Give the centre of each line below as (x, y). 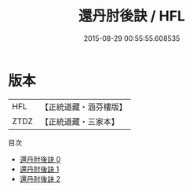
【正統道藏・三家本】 (80, 121)
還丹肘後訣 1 (39, 169)
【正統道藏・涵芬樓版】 (84, 107)
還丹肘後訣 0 (40, 159)
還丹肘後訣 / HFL (132, 16)
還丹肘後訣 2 (40, 178)
